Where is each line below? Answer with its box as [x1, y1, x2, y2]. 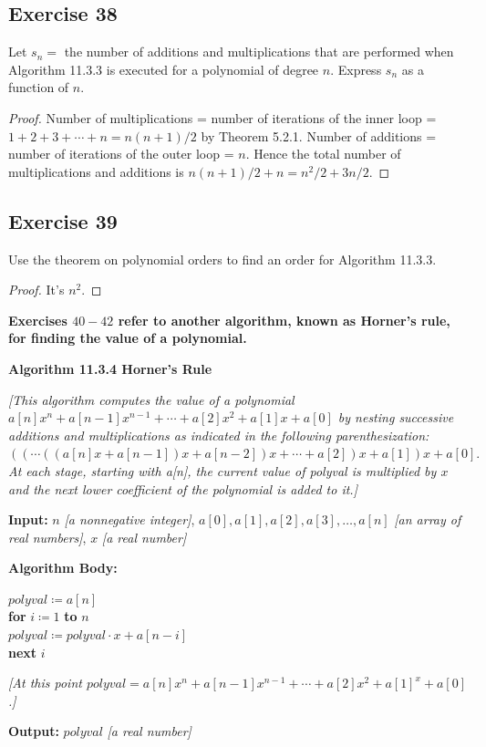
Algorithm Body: [8, 558, 118, 577]
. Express [330, 59, 382, 78]
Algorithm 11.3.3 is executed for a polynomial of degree [8, 59, 319, 78]
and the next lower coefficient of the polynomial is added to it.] [8, 479, 357, 498]
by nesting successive [337, 408, 454, 427]
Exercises [8, 310, 67, 329]
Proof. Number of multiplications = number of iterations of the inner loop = [8, 108, 437, 127]
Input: [8, 510, 48, 529]
